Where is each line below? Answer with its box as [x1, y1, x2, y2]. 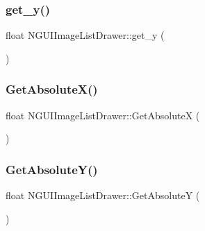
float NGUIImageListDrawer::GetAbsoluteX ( [6, 108, 200, 122]
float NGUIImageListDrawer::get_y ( [6, 28, 165, 42]
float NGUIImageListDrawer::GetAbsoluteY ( [6, 188, 200, 203]
